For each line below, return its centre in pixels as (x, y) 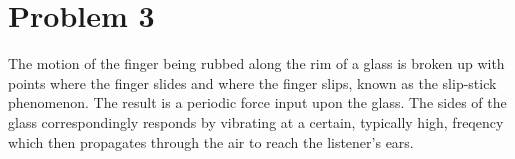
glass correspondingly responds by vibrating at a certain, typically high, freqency (256, 121)
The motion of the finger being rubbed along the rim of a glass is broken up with (256, 63)
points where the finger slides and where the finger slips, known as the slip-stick (252, 82)
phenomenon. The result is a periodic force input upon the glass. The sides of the (257, 102)
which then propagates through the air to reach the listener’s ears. (211, 141)
